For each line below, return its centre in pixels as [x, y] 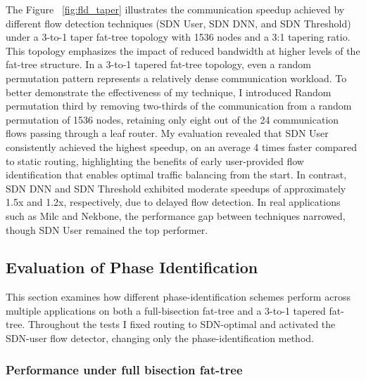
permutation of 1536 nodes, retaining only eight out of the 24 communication [172, 119]
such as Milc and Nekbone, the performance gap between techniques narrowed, [176, 215]
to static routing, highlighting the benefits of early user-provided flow [155, 160]
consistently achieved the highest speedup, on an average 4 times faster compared [182, 146]
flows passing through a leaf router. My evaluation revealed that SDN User [167, 133]
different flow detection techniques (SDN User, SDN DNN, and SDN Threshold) [178, 23]
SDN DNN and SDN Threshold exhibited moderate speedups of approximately [176, 188]
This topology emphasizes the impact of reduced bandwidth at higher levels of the [183, 50]
